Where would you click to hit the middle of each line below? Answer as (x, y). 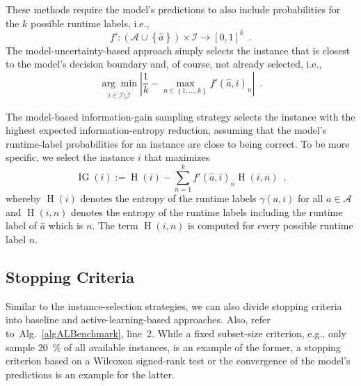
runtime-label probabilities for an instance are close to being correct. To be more (178, 143)
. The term (115, 225)
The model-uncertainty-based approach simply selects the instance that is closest (178, 50)
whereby (23, 198)
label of (22, 225)
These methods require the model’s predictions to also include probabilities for (173, 9)
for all (311, 198)
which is (66, 225)
